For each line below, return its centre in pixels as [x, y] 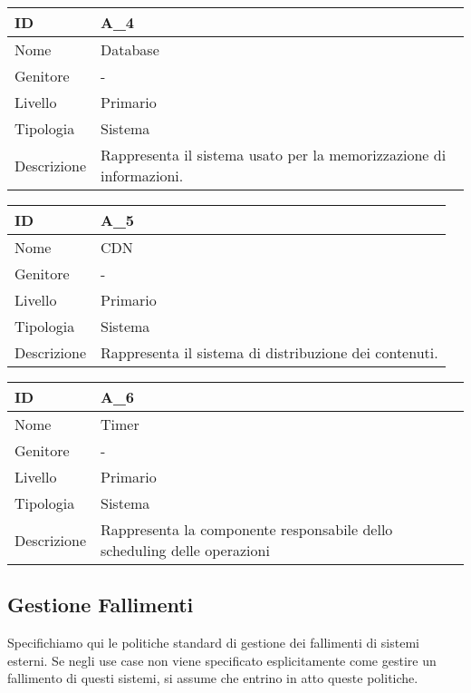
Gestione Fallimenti [101, 605]
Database [130, 49]
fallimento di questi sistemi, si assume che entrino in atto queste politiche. [213, 678]
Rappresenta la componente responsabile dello [247, 529]
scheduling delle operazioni [185, 550]
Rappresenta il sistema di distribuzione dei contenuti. [269, 352]
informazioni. [142, 176]
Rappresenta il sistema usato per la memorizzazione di [274, 155]
